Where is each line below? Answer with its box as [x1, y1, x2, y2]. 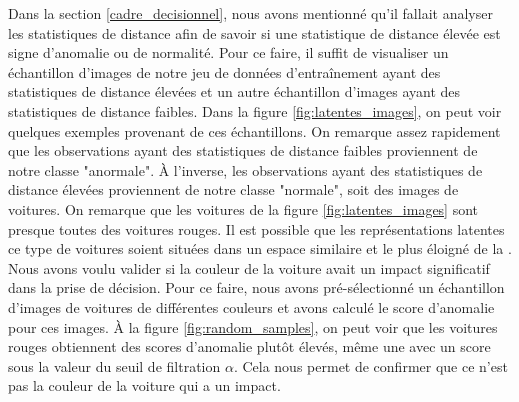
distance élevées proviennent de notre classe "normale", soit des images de [8, 179, 459, 200]
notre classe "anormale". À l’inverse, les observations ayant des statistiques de [8, 159, 483, 180]
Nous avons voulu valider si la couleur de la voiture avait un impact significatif [8, 257, 490, 278]
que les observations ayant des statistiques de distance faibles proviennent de [8, 140, 478, 161]
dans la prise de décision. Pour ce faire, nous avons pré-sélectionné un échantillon [8, 277, 505, 298]
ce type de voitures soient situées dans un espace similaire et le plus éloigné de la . [8, 238, 512, 259]
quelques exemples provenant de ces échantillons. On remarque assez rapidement [8, 120, 501, 141]
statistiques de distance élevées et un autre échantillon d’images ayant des [8, 81, 461, 102]
